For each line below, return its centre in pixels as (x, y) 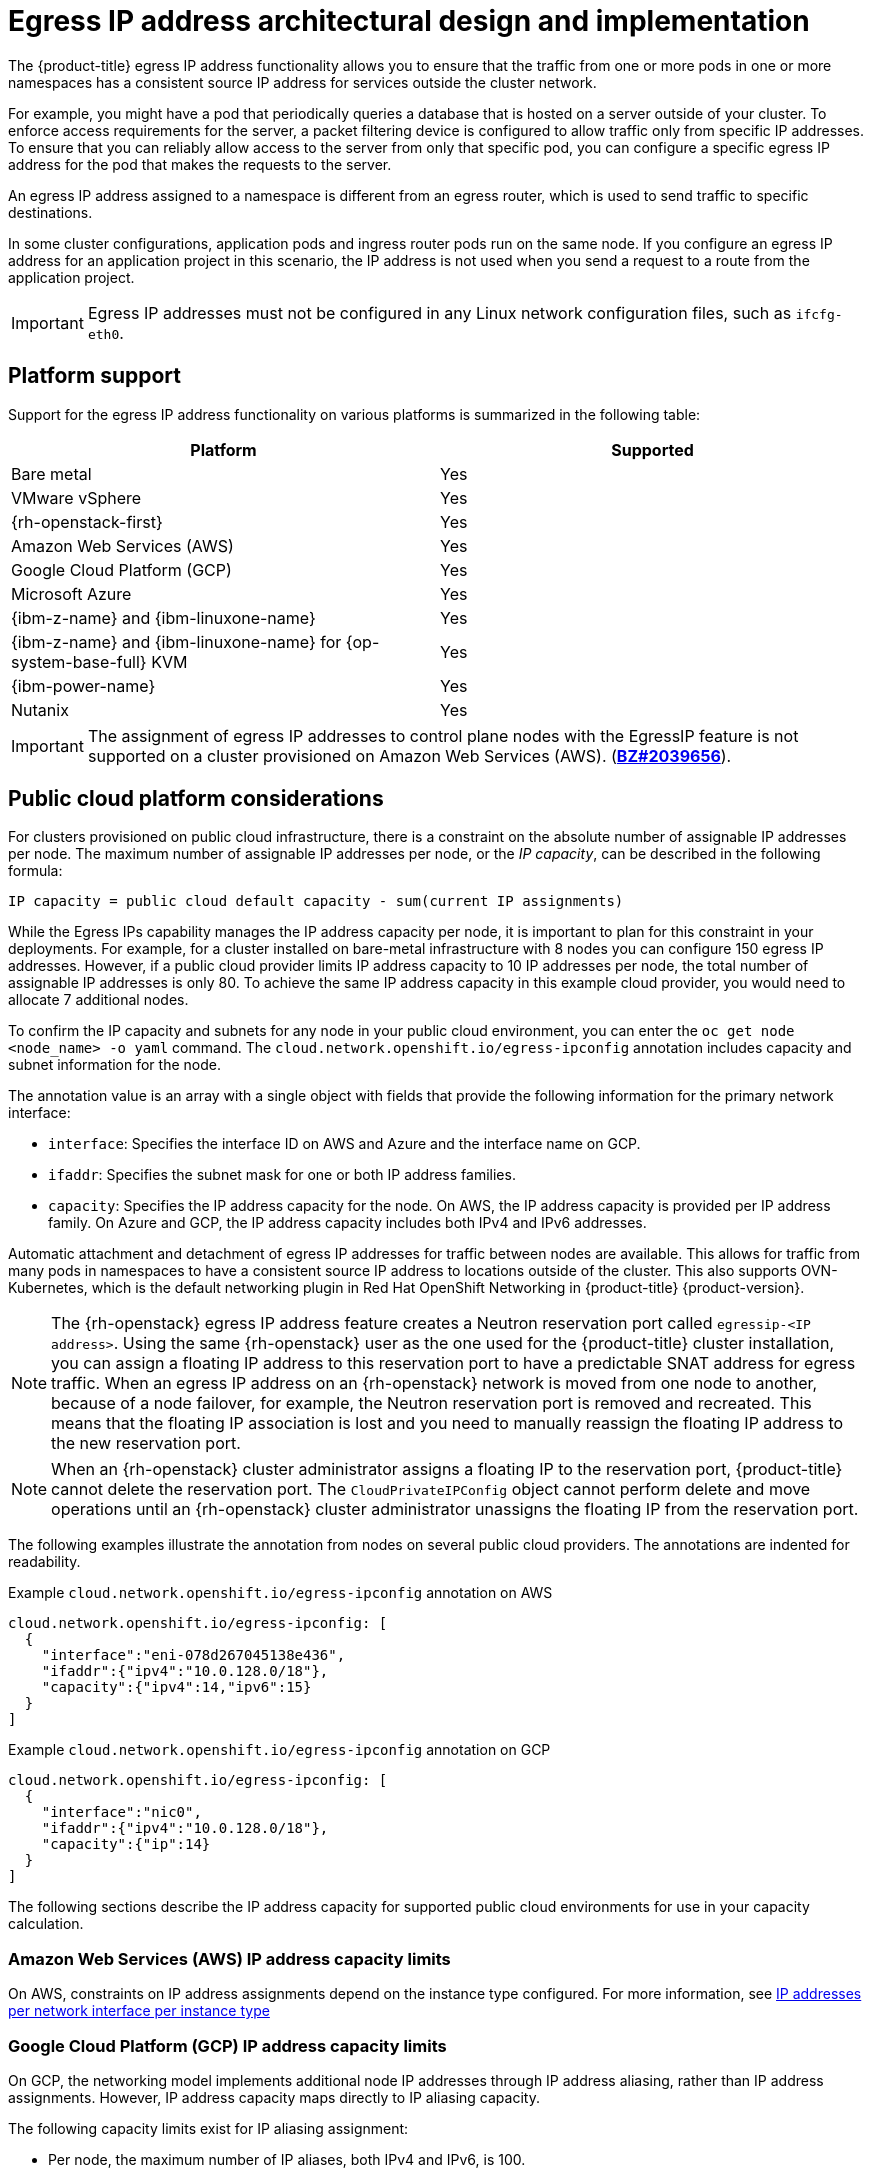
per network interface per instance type (139, 2011)
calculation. (46, 1924)
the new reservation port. (146, 1443)
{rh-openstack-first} (87, 521)
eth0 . (105, 332)
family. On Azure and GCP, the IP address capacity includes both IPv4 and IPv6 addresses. (347, 1223)
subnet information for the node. (114, 1065)
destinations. (50, 212)
